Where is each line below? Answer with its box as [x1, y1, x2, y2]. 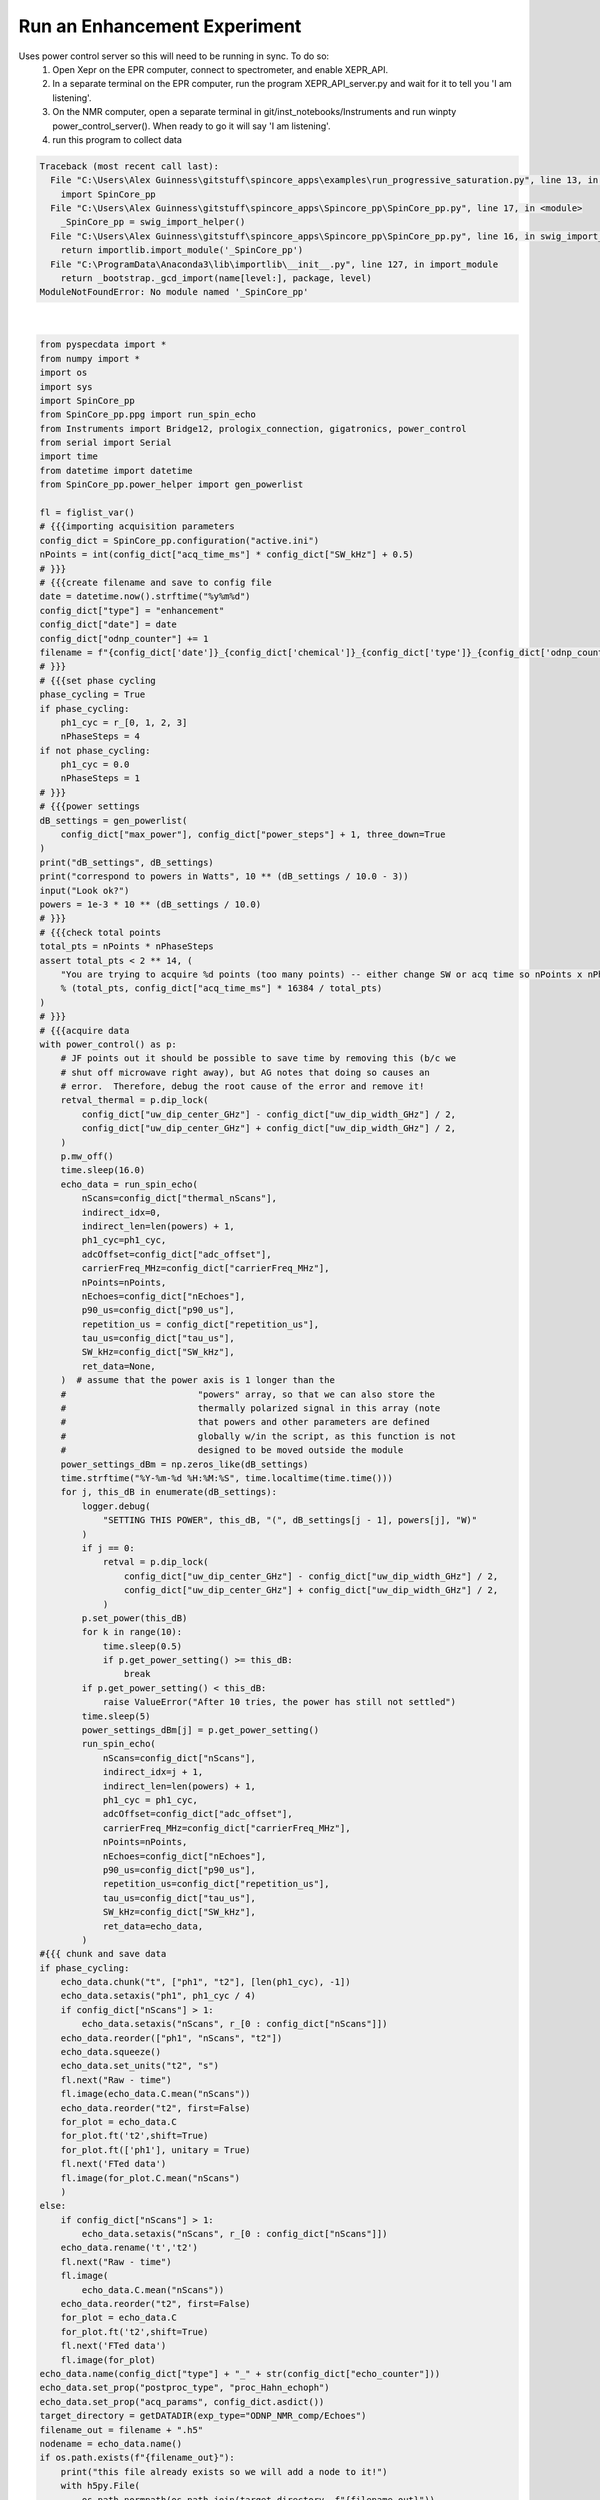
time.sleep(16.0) [60, 1165, 146, 1176]
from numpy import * [39, 353, 140, 364]
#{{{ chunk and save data [39, 1948, 167, 1960]
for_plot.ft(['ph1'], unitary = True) [60, 2144, 251, 2155]
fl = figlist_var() [39, 507, 135, 519]
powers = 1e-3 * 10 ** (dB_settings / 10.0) [39, 898, 262, 910]
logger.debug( [81, 1500, 151, 1512]
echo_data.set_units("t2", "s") [60, 2060, 220, 2072]
